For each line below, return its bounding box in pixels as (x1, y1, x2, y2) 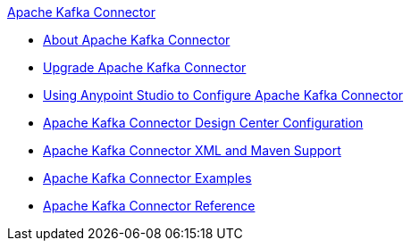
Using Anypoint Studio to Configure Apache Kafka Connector (43, 87, 404, 103)
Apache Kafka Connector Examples (43, 170, 252, 186)
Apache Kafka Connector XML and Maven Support (43, 143, 341, 158)
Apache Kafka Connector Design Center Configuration (43, 115, 364, 130)
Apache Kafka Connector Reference (43, 198, 256, 213)
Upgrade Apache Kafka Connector (43, 60, 247, 75)
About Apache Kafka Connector (43, 32, 231, 47)
